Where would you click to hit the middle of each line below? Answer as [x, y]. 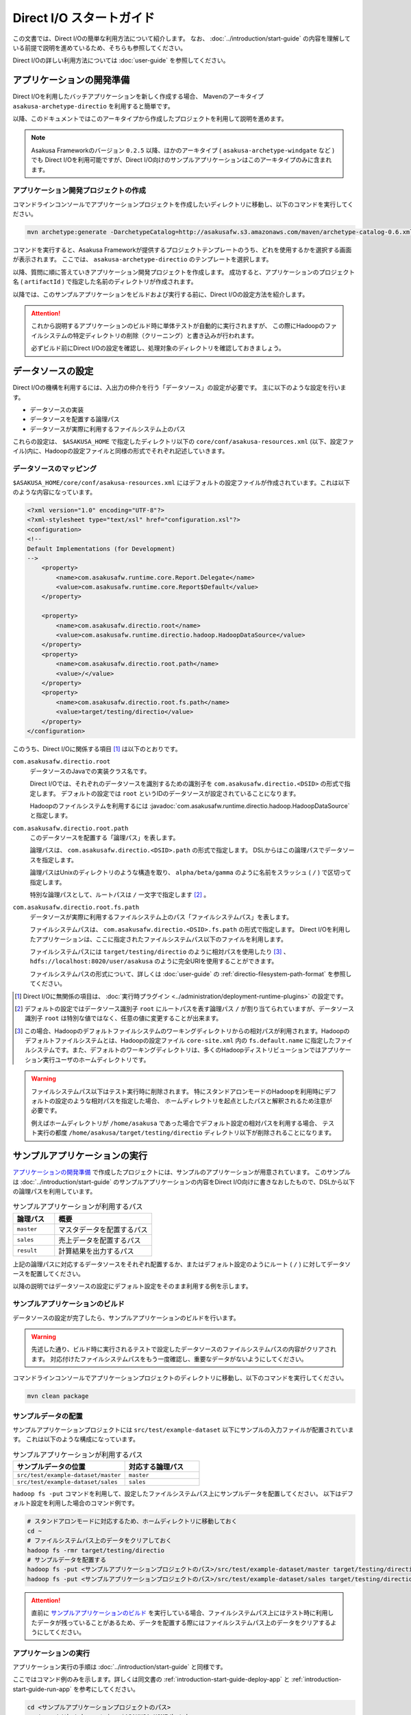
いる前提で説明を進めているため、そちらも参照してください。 [100, 47]
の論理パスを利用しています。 [54, 1191]
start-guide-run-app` [42, 1689]
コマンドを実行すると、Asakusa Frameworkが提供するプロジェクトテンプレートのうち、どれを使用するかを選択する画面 [182, 250]
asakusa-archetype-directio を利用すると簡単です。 [93, 106]
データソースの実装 [57, 410]
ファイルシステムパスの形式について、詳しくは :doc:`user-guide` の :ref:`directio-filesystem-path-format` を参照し [191, 973]
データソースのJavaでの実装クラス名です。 [90, 771]
